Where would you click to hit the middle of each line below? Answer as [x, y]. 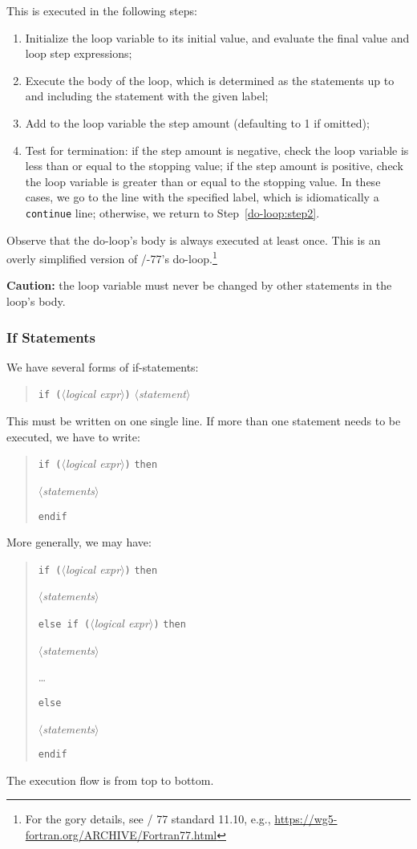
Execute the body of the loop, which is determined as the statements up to [210, 80]
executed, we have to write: [73, 436]
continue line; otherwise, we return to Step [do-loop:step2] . [172, 212]
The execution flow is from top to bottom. [110, 780]
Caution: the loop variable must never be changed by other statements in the [199, 285]
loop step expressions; [79, 53]
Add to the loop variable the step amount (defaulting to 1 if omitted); [197, 122]
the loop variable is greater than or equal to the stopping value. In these [203, 181]
